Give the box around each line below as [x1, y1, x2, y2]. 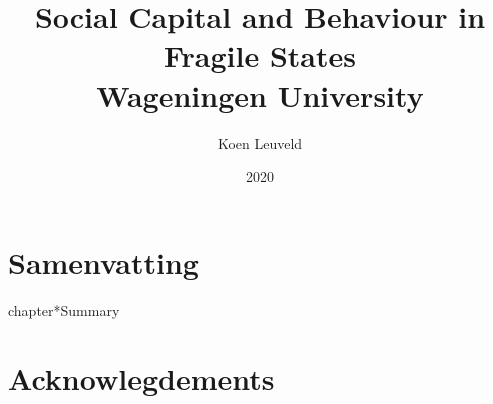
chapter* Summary [8, 299, 120, 320]
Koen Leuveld [217, 132, 303, 153]
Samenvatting [8, 241, 199, 282]
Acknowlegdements [8, 358, 275, 399]
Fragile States [164, 35, 356, 76]
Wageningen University [96, 74, 424, 115]
